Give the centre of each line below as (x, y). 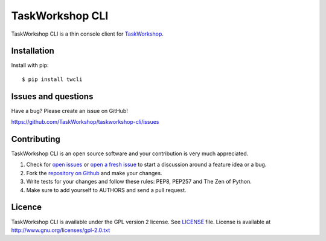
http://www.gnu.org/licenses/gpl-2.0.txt (61, 230)
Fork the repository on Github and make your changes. (94, 173)
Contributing (36, 139)
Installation (33, 51)
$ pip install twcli (52, 79)
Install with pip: (30, 65)
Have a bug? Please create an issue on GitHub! (69, 111)
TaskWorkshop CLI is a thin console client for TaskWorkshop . (88, 34)
